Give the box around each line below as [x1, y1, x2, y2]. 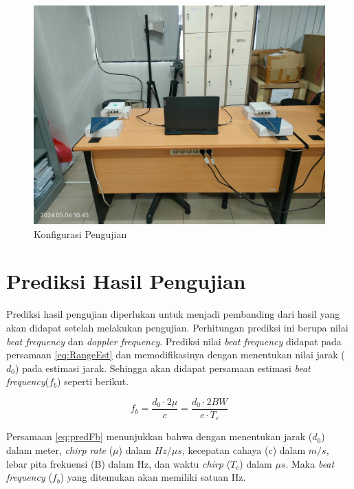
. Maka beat [285, 456, 335, 470]
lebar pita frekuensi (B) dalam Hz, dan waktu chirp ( [6, 456, 231, 470]
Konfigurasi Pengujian [34, 226, 127, 241]
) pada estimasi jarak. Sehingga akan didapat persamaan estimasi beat [14, 360, 311, 375]
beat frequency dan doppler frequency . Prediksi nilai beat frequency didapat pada [6, 334, 342, 348]
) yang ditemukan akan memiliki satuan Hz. [60, 470, 246, 484]
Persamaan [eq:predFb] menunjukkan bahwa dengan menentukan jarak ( [6, 429, 313, 444]
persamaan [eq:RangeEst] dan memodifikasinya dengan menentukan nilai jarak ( [6, 347, 345, 362]
